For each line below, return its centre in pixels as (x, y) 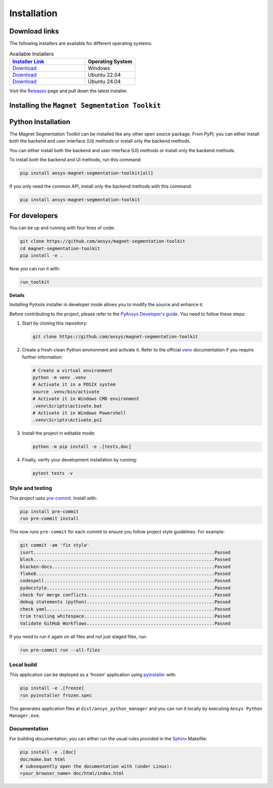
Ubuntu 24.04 (104, 81)
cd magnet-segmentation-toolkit (60, 248)
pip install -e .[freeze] (52, 688)
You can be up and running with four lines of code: (62, 228)
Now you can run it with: (35, 269)
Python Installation (40, 122)
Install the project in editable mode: (59, 433)
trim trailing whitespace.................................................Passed (125, 616)
